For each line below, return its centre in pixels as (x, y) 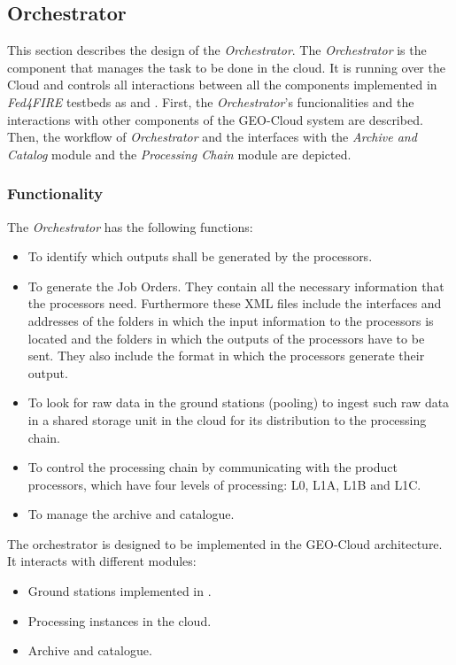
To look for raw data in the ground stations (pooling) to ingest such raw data (239, 402)
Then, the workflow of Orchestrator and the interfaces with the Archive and (212, 137)
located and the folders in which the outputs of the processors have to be (226, 338)
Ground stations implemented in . (120, 591)
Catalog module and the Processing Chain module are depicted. (179, 154)
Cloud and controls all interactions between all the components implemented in (222, 85)
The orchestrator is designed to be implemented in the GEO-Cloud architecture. (225, 543)
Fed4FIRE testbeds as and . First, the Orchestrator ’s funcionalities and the (211, 101)
